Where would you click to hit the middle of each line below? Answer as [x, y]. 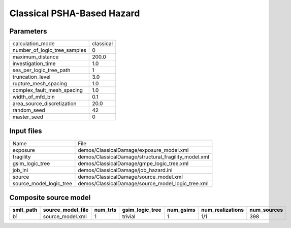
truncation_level [31, 77]
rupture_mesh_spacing [40, 84]
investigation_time [34, 63]
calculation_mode [34, 44]
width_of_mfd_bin [34, 97]
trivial [129, 217]
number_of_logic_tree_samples [49, 50]
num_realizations [222, 210]
